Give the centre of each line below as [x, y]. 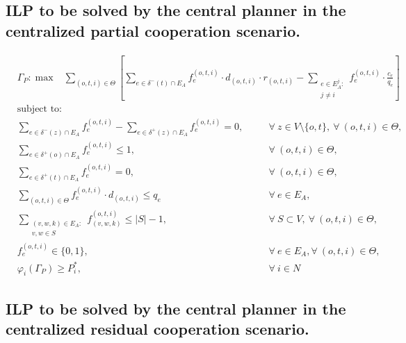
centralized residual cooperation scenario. [157, 329]
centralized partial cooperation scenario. [153, 30]
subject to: [40, 109]
